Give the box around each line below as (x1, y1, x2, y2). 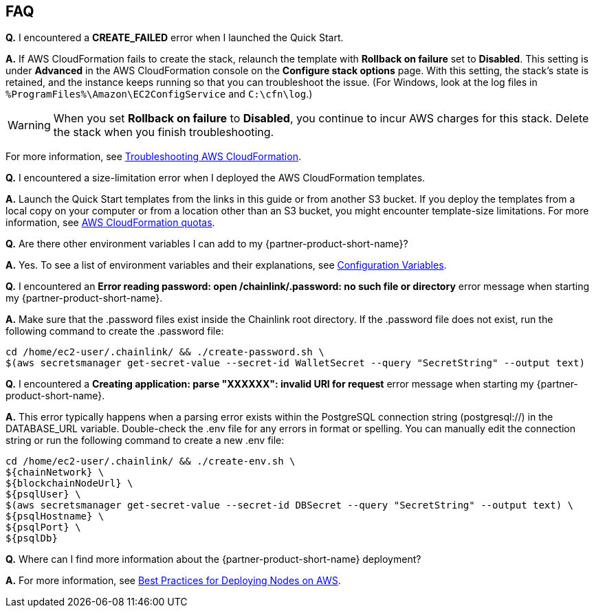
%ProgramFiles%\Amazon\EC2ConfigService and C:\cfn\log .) (5, 88, 313, 100)
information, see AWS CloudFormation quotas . (5, 216, 215, 229)
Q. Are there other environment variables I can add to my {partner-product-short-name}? (5, 238, 408, 250)
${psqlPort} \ (5, 522, 81, 533)
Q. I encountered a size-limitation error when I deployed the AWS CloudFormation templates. (5, 172, 426, 184)
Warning (8, 118, 51, 133)
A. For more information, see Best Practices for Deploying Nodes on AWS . (5, 575, 341, 587)
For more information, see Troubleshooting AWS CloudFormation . (5, 151, 301, 163)
